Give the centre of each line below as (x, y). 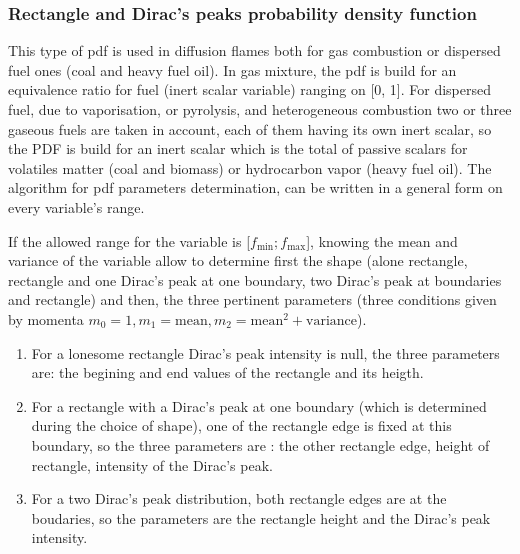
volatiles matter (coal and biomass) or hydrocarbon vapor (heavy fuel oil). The (250, 167)
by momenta (46, 318)
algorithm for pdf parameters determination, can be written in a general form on (255, 187)
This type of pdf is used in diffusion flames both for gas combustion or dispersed (254, 50)
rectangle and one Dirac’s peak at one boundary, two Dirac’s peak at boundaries (255, 279)
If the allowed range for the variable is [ (129, 240)
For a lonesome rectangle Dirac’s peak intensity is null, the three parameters (265, 352)
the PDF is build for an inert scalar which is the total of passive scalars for (238, 148)
